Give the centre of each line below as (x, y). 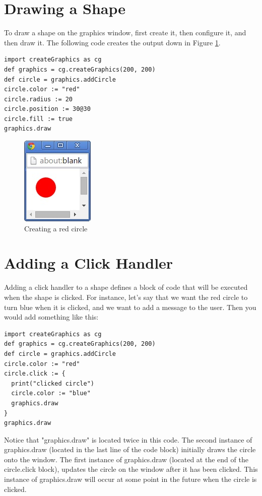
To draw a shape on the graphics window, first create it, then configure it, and (125, 33)
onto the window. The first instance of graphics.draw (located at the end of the (126, 459)
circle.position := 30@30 (47, 109)
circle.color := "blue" (51, 393)
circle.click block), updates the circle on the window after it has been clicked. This (131, 469)
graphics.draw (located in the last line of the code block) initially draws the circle (130, 449)
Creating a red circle (56, 228)
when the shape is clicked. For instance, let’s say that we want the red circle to (126, 297)
